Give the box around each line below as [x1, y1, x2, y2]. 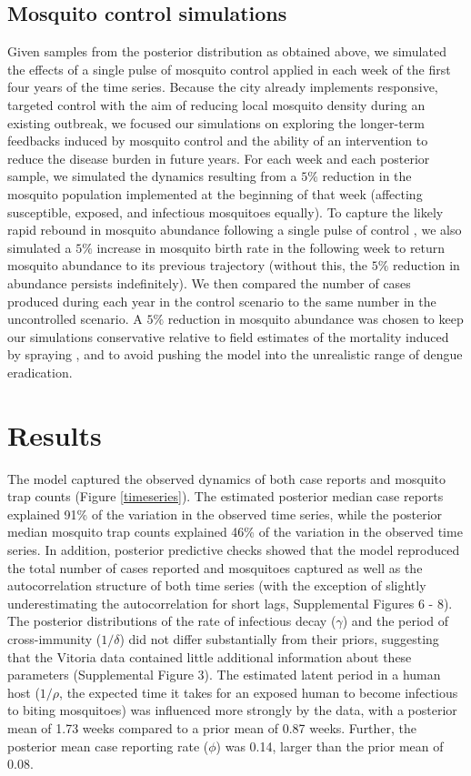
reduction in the [322, 166, 412, 186]
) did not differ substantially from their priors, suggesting [119, 629, 439, 648]
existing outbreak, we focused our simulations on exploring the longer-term [7, 113, 426, 132]
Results [7, 416, 102, 453]
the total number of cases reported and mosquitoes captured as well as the [7, 558, 423, 577]
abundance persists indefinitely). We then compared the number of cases [7, 273, 411, 292]
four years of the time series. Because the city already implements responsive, [7, 77, 438, 96]
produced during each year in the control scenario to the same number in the [7, 291, 436, 310]
